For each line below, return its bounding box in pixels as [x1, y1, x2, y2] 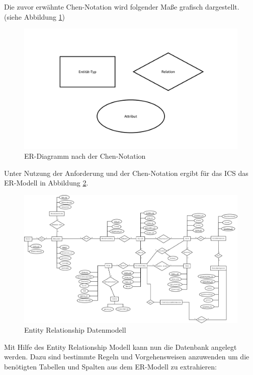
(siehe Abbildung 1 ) [4, 11, 65, 22]
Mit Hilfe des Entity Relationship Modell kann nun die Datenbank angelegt [4, 341, 237, 352]
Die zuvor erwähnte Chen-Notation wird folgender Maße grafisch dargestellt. [4, 2, 239, 12]
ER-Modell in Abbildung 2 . [4, 177, 89, 188]
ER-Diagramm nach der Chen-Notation [24, 151, 146, 161]
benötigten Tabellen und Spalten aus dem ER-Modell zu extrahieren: [4, 361, 217, 372]
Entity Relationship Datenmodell [24, 325, 126, 335]
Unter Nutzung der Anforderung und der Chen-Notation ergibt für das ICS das [4, 167, 248, 178]
